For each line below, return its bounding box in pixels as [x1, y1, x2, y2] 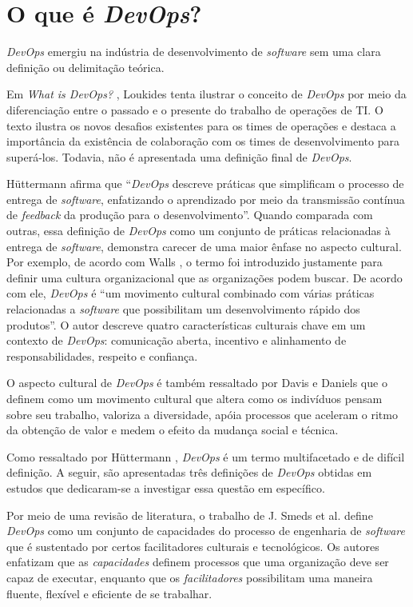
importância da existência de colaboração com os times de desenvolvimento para [6, 133, 399, 150]
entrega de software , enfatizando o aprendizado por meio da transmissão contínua [6, 190, 405, 207]
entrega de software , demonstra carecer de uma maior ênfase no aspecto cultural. [6, 238, 402, 254]
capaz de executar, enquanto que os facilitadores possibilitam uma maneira [6, 569, 373, 585]
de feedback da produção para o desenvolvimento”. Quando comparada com [6, 206, 373, 223]
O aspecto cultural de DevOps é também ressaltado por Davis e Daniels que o [6, 374, 387, 391]
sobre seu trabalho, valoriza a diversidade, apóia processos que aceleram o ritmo [6, 405, 398, 422]
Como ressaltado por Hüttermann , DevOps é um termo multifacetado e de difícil [6, 448, 405, 465]
